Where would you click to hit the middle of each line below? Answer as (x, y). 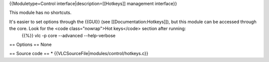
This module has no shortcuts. (40, 13)
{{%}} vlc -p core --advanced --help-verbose (68, 35)
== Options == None (30, 44)
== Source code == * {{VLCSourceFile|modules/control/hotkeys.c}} (79, 54)
